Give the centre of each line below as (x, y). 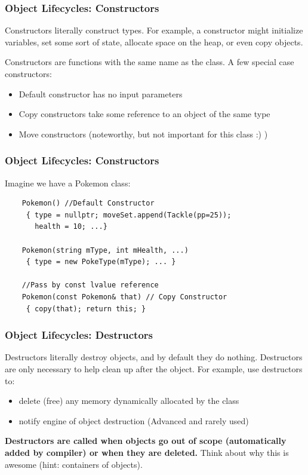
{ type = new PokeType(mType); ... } (101, 262)
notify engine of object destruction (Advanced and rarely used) (134, 420)
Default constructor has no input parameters (101, 94)
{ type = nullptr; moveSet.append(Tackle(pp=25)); (129, 215)
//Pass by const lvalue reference (90, 285)
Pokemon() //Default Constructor (88, 203)
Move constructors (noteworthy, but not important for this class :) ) (143, 134)
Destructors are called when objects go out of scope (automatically (146, 441)
